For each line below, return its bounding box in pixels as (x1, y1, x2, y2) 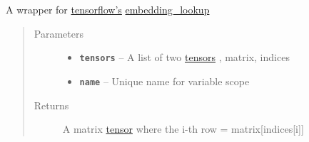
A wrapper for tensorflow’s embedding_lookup (6, 2, 210, 16)
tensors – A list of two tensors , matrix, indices (79, 50, 290, 65)
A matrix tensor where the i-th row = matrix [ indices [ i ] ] (62, 121, 304, 136)
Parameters (34, 26, 83, 40)
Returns (34, 97, 69, 112)
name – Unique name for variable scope (79, 73, 250, 88)
